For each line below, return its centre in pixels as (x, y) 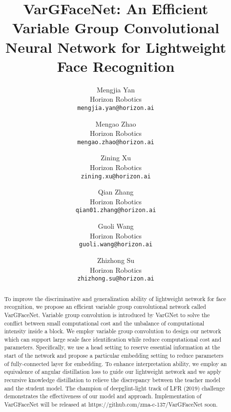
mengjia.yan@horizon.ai (116, 108)
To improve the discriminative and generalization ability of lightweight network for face (115, 298)
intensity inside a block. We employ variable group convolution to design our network (113, 331)
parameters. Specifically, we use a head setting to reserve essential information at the (112, 347)
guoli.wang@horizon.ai (116, 245)
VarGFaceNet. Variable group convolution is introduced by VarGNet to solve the (107, 314)
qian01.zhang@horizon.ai (116, 210)
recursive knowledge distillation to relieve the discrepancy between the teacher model (112, 380)
